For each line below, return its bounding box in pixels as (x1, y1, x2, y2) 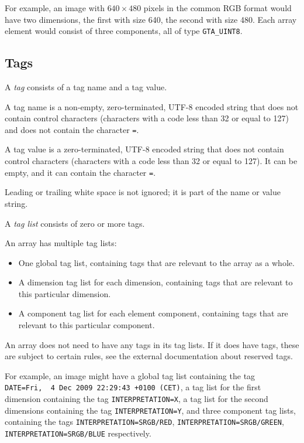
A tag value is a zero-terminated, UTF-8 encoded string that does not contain (5, 143, 284, 155)
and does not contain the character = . (5, 123, 139, 135)
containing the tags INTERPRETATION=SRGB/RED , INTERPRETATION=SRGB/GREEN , (5, 415, 284, 428)
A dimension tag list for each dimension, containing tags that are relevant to (18, 276, 293, 288)
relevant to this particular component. (18, 319, 155, 331)
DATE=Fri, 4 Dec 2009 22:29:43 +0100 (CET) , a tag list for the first (5, 381, 261, 393)
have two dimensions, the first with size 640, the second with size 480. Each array (5, 13, 297, 25)
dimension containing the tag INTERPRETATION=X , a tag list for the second (5, 393, 268, 405)
